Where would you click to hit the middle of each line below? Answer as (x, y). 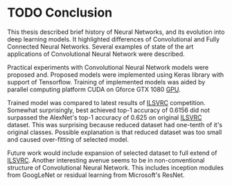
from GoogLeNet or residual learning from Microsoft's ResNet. (96, 175)
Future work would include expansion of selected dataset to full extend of (112, 153)
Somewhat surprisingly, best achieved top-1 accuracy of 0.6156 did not (108, 110)
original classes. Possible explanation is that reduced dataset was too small (115, 132)
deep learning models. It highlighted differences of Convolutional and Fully (114, 39)
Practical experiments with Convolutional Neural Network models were (108, 67)
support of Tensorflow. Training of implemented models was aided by (106, 82)
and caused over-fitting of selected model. (68, 139)
